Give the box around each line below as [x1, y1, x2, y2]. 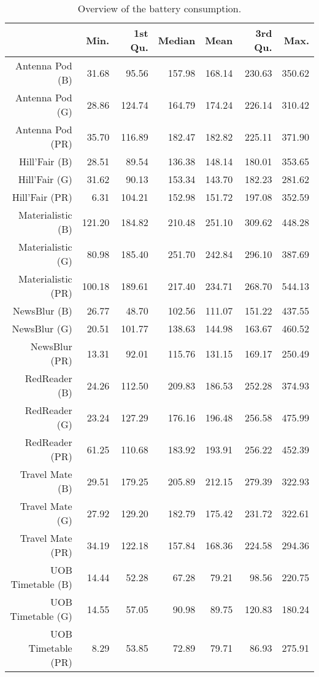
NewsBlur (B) [12, 303, 72, 318]
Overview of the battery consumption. [77, 1, 242, 15]
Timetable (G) [10, 609, 72, 623]
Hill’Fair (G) [18, 172, 72, 186]
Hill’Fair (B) [18, 154, 72, 168]
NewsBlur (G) [12, 321, 72, 335]
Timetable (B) [10, 577, 72, 591]
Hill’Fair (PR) [12, 190, 72, 204]
